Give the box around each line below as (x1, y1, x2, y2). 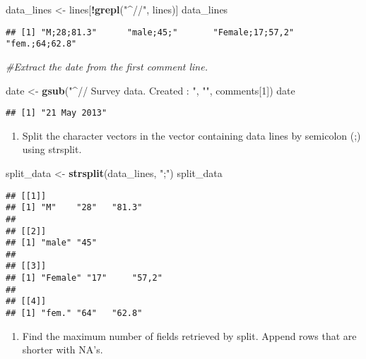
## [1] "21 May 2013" (6, 108, 107, 118)
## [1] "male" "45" (6, 238, 97, 248)
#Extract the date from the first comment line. (6, 59, 208, 73)
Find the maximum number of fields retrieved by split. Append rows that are (22, 328, 357, 343)
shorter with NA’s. (22, 342, 103, 357)
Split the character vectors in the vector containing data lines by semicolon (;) (22, 128, 361, 142)
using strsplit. (22, 142, 82, 157)
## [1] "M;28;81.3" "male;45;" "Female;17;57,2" (6, 27, 295, 37)
